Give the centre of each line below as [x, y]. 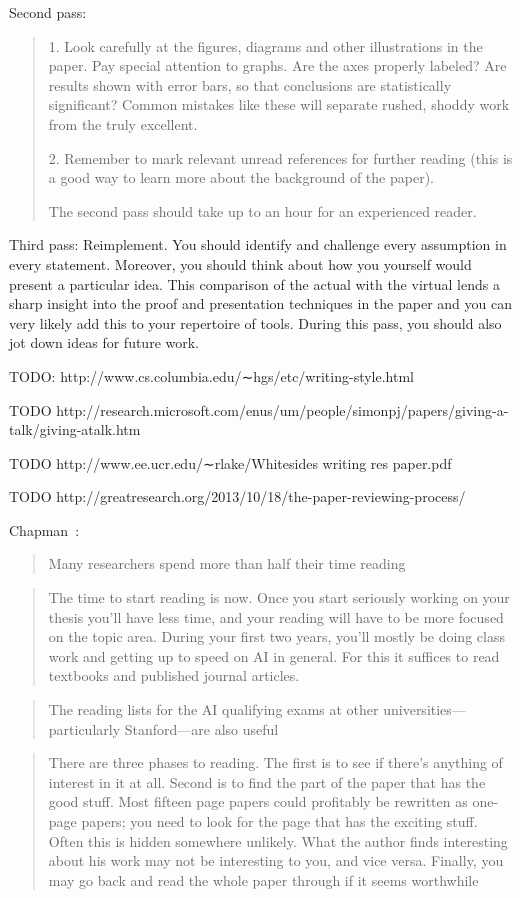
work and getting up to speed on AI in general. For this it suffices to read [274, 655]
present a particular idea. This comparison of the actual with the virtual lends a [254, 283]
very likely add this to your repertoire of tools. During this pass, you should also [255, 322]
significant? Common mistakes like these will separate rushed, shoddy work [279, 104]
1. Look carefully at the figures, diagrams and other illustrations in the [265, 45]
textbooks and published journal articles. [174, 675]
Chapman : [44, 529]
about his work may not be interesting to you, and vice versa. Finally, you [276, 860]
